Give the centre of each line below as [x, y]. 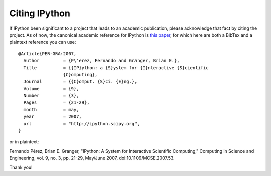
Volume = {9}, [51, 89]
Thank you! [21, 167]
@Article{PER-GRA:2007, [47, 53]
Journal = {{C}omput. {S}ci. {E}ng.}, [80, 82]
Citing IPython [40, 13]
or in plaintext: [24, 142]
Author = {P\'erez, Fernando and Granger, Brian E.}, [102, 61]
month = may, [51, 110]
